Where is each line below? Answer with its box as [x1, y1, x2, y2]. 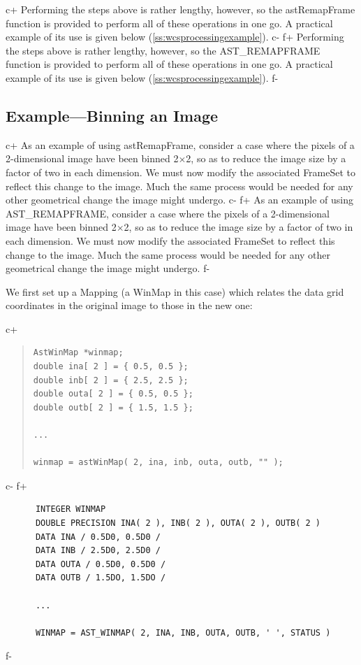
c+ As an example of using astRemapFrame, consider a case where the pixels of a [6, 137, 355, 152]
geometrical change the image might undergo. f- [6, 261, 210, 276]
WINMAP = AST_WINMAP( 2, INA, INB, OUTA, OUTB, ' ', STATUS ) [35, 627, 331, 638]
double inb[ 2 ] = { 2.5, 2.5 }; [33, 375, 189, 385]
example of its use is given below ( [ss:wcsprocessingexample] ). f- [6, 70, 279, 85]
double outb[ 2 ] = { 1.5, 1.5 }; [33, 402, 193, 413]
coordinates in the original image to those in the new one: [6, 298, 253, 313]
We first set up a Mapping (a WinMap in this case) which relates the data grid [6, 284, 344, 299]
